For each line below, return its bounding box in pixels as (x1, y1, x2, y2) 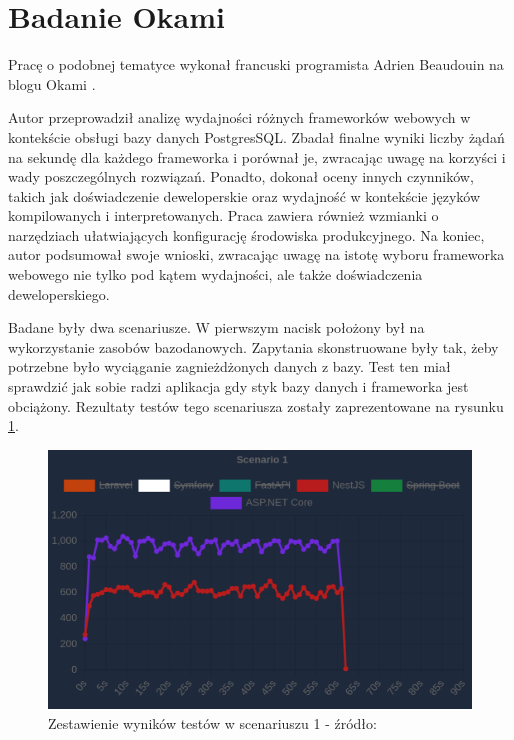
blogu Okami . (8, 73, 96, 94)
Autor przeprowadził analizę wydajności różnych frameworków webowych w (8, 107, 471, 128)
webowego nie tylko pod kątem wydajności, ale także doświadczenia (8, 264, 423, 285)
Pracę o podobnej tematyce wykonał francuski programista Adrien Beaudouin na (8, 54, 504, 75)
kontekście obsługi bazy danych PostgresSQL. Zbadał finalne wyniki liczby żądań (8, 126, 505, 147)
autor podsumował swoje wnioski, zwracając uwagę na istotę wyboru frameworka (8, 244, 505, 265)
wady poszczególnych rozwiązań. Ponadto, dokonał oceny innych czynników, (8, 166, 474, 187)
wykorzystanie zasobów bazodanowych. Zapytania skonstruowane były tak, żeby (8, 336, 499, 357)
